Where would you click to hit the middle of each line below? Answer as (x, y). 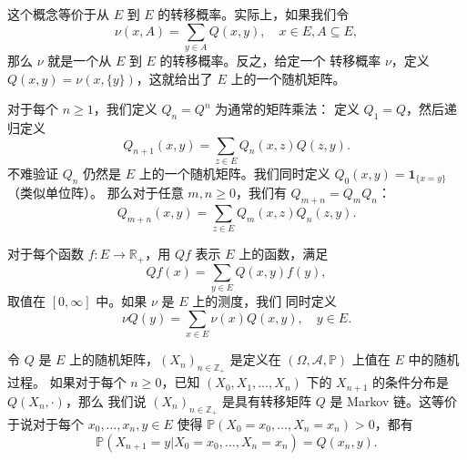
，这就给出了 (174, 78)
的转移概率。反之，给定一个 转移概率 (270, 60)
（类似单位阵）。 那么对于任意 (96, 193)
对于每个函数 (46, 254)
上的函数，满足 (284, 254)
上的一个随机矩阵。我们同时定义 (234, 173)
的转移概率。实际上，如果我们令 (254, 14)
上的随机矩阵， (114, 359)
